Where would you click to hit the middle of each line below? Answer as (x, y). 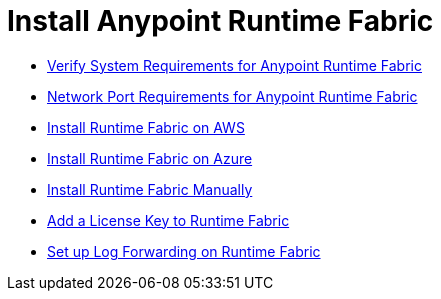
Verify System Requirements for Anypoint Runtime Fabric (234, 65)
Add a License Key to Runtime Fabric (168, 220)
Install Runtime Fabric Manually (150, 189)
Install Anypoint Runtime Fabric (220, 21)
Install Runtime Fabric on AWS (146, 127)
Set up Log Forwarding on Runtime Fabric (184, 251)
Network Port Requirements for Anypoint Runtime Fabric (232, 96)
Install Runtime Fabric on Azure (150, 158)
